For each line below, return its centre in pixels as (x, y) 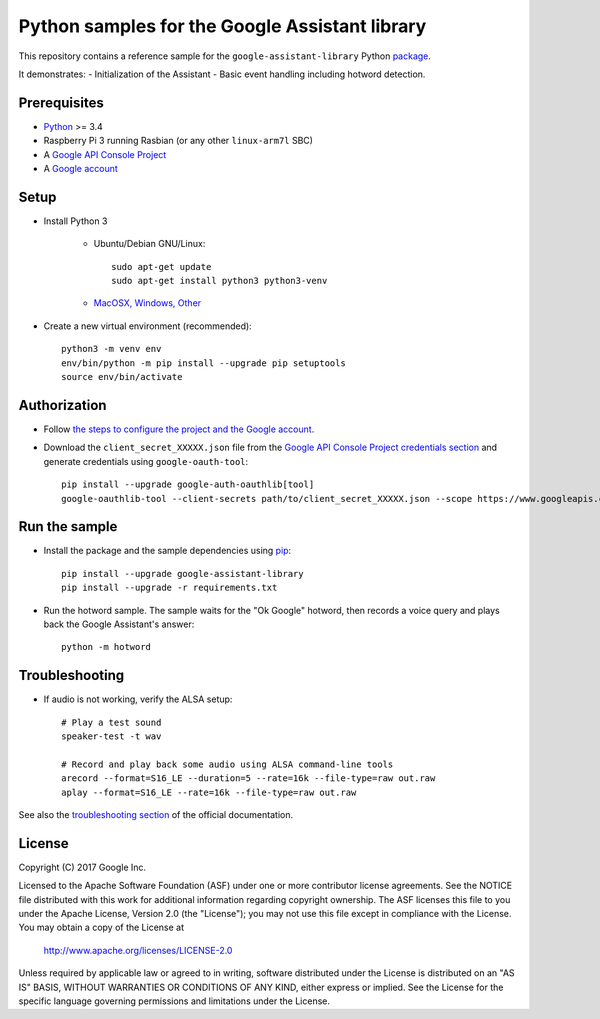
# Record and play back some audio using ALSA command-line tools (227, 764)
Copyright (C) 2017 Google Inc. (82, 867)
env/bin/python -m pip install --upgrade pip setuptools (204, 363)
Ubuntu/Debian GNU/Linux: (149, 244)
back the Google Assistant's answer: (119, 624)
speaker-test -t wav (111, 736)
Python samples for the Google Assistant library (222, 26)
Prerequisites (61, 102)
